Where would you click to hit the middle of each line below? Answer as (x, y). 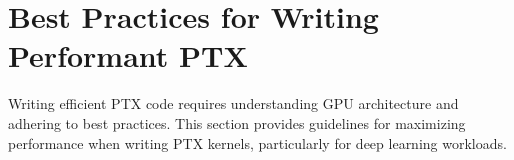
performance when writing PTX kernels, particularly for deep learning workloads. (257, 142)
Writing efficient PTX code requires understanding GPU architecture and (233, 103)
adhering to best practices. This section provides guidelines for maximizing (237, 122)
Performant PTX (128, 55)
